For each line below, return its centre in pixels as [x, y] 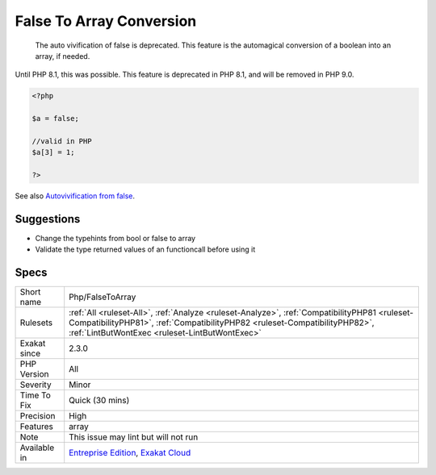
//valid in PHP [62, 141]
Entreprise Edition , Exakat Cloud [130, 453]
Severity [36, 385]
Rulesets [36, 323]
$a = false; [56, 119]
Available [37, 448]
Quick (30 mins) [99, 401]
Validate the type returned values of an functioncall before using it [145, 249]
